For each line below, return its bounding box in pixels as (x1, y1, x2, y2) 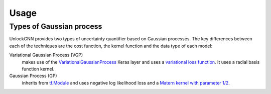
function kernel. (22, 66, 55, 72)
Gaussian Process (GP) (9, 73, 57, 79)
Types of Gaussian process (9, 22, 102, 31)
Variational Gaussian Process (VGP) (9, 52, 83, 58)
